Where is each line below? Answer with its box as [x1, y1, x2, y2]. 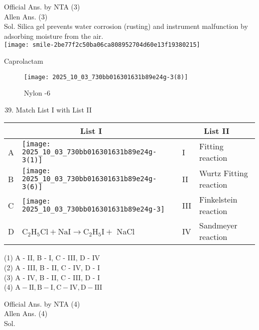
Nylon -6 [24, 88, 50, 98]
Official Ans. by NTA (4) [4, 298, 80, 309]
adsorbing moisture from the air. [4, 30, 104, 41]
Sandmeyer [199, 220, 238, 231]
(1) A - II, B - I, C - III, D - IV [4, 252, 100, 263]
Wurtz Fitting [199, 167, 248, 179]
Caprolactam [4, 56, 43, 66]
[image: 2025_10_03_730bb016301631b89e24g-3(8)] [24, 73, 188, 81]
